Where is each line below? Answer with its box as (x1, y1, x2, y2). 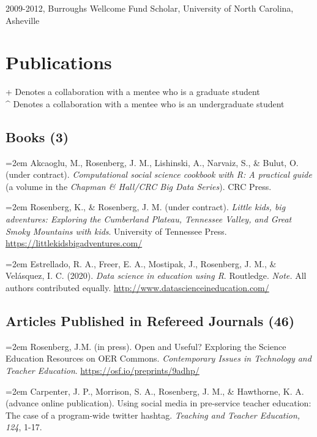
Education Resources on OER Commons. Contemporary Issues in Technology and (6, 352, 311, 365)
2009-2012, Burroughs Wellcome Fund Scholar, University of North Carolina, (6, 2, 294, 14)
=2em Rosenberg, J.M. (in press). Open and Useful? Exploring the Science (6, 340, 286, 352)
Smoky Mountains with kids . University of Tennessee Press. (6, 224, 227, 237)
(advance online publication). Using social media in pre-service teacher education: (6, 397, 311, 409)
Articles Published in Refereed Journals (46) (6, 311, 295, 330)
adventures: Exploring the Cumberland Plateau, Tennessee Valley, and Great (6, 213, 292, 226)
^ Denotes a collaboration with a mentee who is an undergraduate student (6, 97, 285, 110)
